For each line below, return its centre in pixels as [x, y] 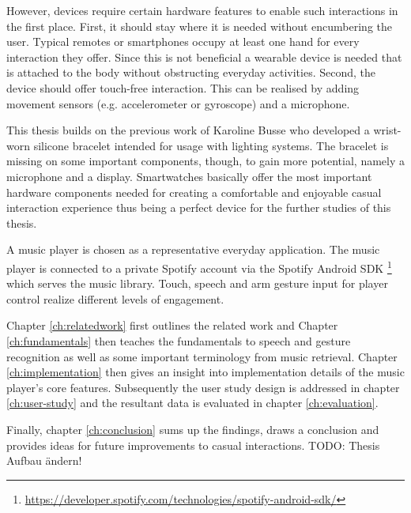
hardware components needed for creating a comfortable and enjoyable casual [194, 192]
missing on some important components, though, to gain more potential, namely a [205, 161]
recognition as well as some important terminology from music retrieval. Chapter [202, 356]
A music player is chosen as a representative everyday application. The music [193, 249]
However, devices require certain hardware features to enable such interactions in [202, 10]
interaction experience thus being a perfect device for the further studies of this [199, 207]
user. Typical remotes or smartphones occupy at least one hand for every [183, 41]
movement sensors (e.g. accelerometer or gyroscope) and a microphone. [178, 103]
